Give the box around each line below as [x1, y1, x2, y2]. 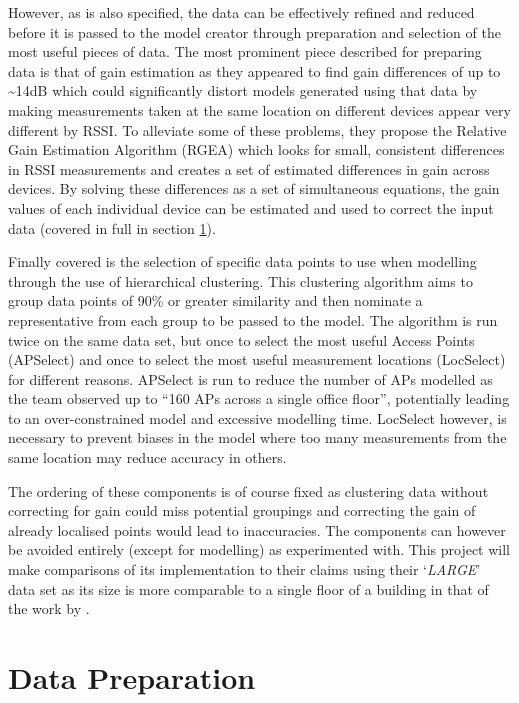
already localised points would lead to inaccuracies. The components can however [8, 519, 506, 540]
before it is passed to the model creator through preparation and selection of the [8, 21, 501, 42]
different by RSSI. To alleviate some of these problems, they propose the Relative [8, 119, 507, 140]
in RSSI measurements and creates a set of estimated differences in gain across [8, 158, 490, 179]
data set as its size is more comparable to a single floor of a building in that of [8, 578, 489, 599]
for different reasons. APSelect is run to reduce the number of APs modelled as [8, 368, 493, 389]
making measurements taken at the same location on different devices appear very [8, 99, 511, 120]
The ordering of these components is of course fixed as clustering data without [8, 480, 489, 501]
